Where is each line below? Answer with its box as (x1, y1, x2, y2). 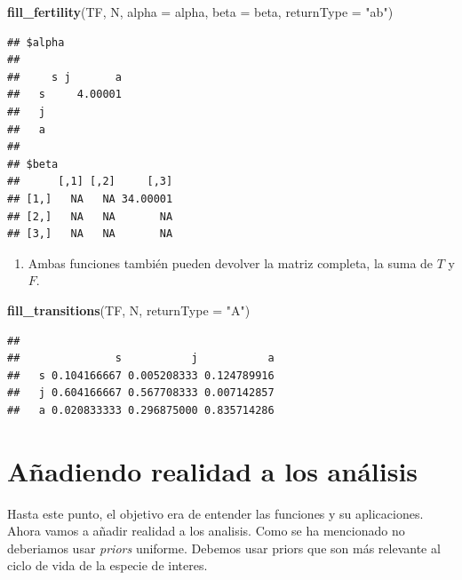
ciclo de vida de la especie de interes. (7, 556, 208, 575)
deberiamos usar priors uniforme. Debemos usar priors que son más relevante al (7, 538, 441, 557)
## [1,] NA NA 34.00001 (7, 192, 173, 205)
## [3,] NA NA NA (7, 227, 173, 241)
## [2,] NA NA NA (7, 210, 173, 223)
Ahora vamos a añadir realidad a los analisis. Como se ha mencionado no (7, 521, 405, 540)
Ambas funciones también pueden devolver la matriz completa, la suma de (28, 253, 434, 272)
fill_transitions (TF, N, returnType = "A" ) (7, 300, 251, 319)
